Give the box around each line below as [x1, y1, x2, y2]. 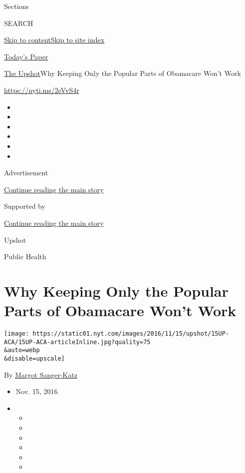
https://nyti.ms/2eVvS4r [4, 84, 79, 95]
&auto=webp [4, 347, 40, 354]
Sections [4, 1, 29, 11]
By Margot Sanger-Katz [4, 369, 77, 380]
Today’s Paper [4, 51, 48, 61]
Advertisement [4, 167, 48, 178]
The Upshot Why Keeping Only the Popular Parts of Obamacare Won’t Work [4, 68, 241, 78]
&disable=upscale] [4, 355, 65, 362]
